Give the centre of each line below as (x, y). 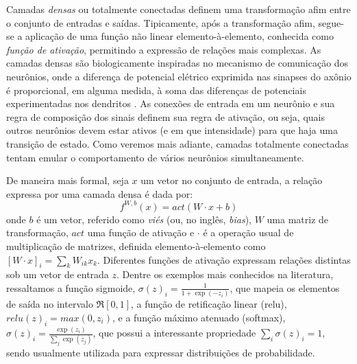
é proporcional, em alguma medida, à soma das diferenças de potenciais (156, 90)
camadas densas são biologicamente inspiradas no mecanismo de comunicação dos (177, 63)
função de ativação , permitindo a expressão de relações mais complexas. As (164, 49)
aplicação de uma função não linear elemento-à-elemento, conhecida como (180, 36)
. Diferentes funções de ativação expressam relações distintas (224, 259)
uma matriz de (298, 219)
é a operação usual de (248, 232)
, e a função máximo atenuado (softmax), (199, 317)
